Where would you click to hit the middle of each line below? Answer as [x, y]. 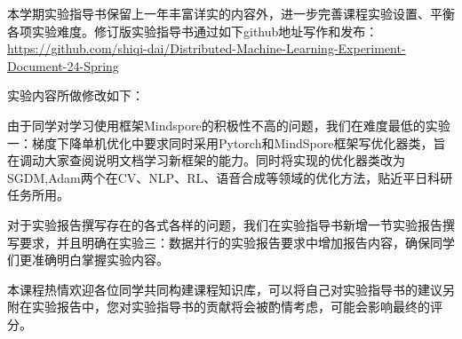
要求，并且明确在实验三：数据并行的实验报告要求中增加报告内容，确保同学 [237, 242]
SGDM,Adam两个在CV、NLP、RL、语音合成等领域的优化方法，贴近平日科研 [230, 177]
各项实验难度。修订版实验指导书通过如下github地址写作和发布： [193, 31]
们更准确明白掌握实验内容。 [88, 260]
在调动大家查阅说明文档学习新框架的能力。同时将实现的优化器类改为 [206, 160]
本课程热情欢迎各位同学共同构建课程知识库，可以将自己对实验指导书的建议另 [231, 289]
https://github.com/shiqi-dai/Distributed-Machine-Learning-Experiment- [207, 48]
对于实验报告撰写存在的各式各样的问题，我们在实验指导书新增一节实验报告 [225, 224]
